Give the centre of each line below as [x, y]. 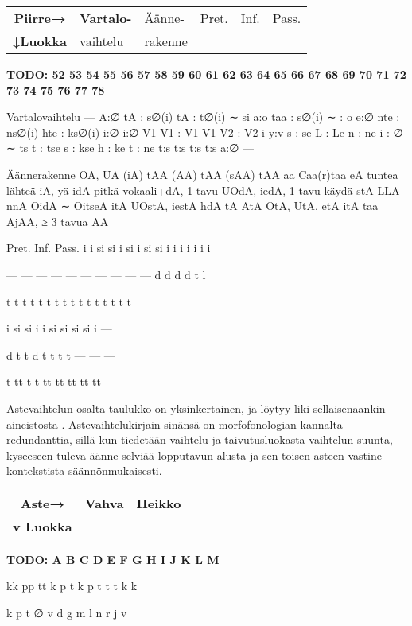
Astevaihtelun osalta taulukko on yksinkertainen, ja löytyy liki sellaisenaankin [196, 408]
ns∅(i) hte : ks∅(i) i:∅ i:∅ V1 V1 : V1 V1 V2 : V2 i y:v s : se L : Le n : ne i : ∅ [205, 132]
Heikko [159, 503]
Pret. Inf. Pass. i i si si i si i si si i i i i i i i [109, 248]
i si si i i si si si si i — [59, 328]
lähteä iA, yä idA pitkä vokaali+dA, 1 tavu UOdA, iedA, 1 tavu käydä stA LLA [203, 190]
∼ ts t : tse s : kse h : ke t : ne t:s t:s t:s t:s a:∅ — [130, 148]
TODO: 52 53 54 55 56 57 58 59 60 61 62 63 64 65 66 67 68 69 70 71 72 [206, 74]
